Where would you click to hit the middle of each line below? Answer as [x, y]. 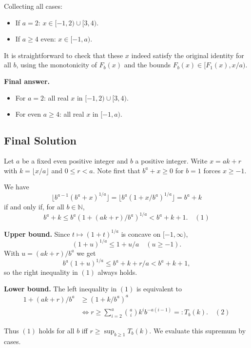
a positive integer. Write [171, 160]
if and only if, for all [34, 207]
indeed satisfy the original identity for [188, 55]
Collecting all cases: [33, 6]
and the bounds [147, 65]
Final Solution [40, 140]
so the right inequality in [41, 272]
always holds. [117, 272]
